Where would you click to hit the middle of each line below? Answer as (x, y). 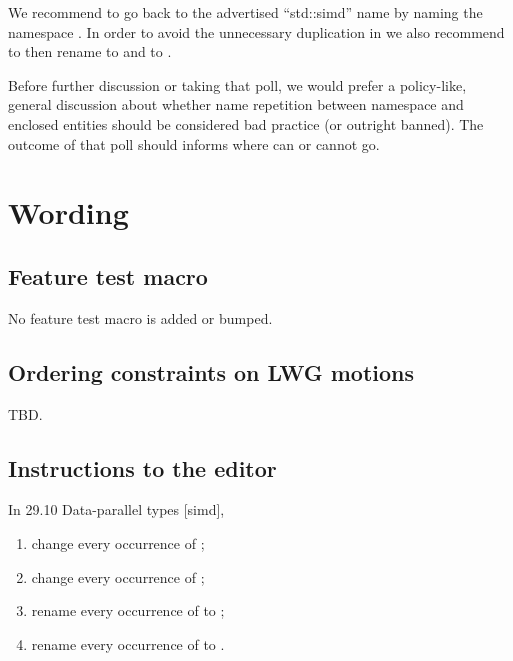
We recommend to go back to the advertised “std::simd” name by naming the (245, 12)
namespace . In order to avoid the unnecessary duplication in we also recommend (256, 31)
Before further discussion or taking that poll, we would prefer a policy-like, (237, 84)
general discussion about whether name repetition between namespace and (236, 104)
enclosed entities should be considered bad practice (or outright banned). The (246, 123)
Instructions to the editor (142, 467)
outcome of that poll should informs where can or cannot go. (194, 143)
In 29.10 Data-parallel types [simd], (116, 509)
